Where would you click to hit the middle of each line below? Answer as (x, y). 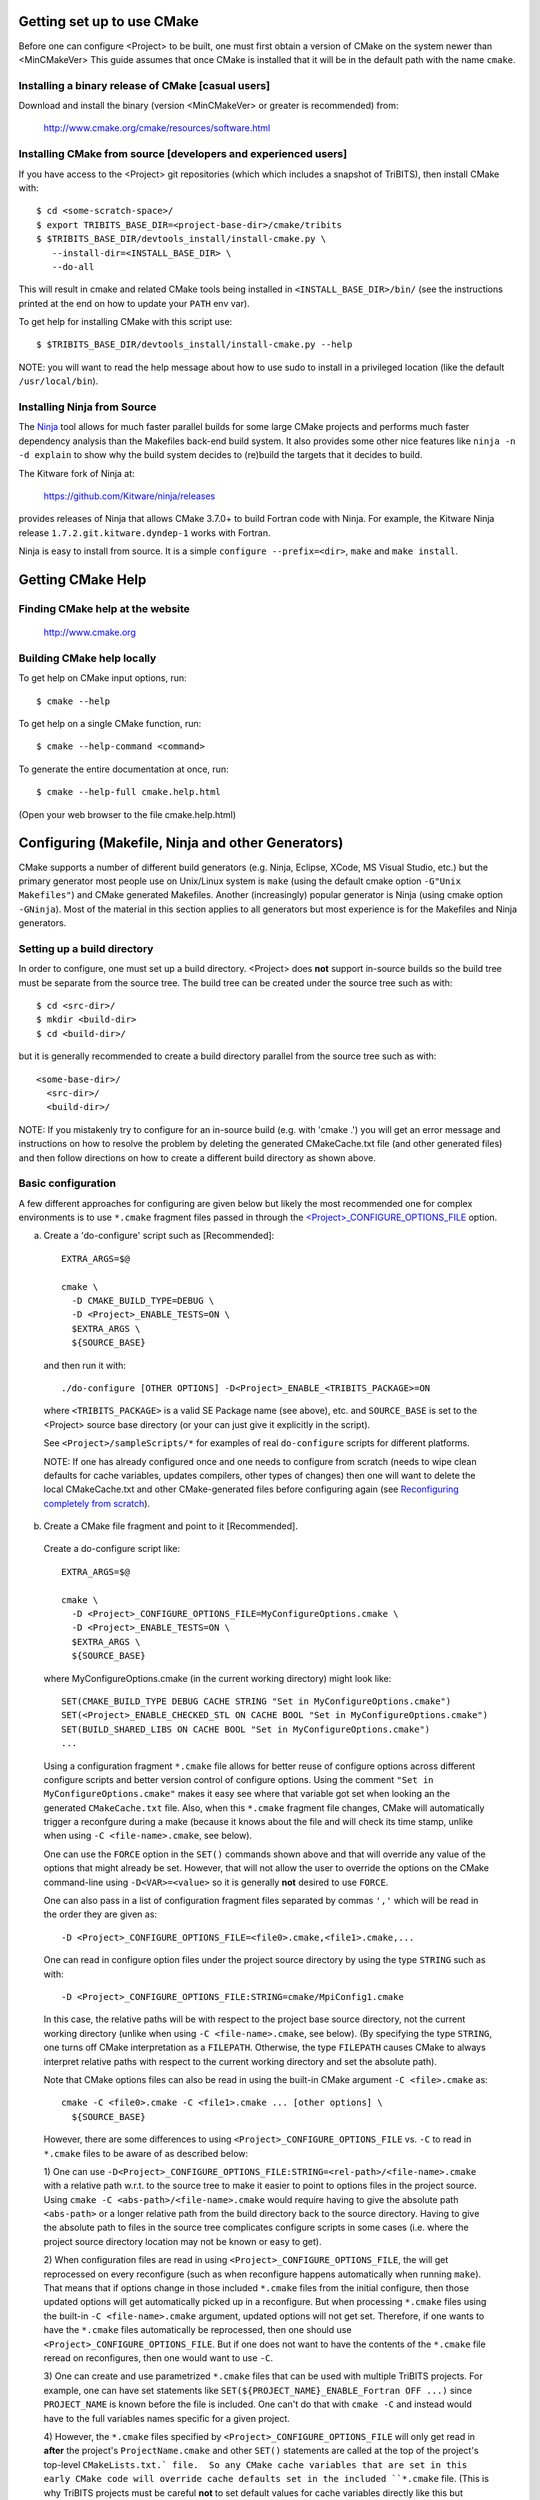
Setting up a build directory (86, 948)
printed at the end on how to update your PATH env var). (134, 303)
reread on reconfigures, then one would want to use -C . (158, 2357)
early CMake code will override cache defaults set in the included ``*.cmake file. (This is (266, 2479)
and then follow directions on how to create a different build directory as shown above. (197, 1157)
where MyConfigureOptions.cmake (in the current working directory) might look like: (217, 1678)
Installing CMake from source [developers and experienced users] (183, 154)
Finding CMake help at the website (104, 608)
